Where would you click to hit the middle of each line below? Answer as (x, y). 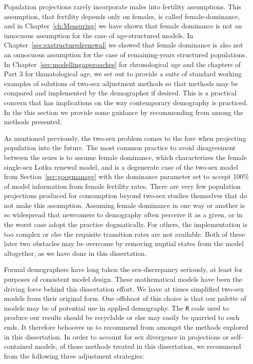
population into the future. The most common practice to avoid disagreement (120, 148)
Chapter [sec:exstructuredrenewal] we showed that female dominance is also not (124, 45)
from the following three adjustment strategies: (74, 355)
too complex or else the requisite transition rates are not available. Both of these (125, 234)
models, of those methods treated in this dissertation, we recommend (138, 346)
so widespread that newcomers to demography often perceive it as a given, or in (123, 215)
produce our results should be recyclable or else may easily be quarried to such (122, 317)
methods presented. (33, 122)
